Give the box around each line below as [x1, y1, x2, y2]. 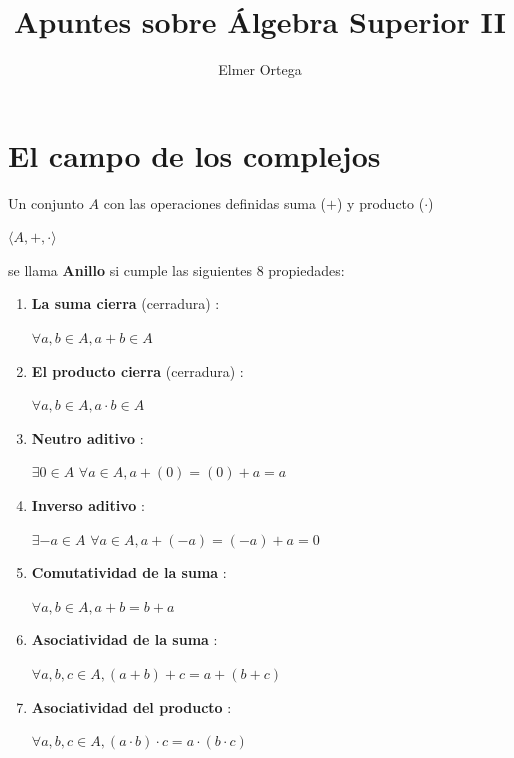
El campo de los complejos [8, 134, 381, 175]
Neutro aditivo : [31, 427, 144, 448]
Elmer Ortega [218, 59, 302, 80]
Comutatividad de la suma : [31, 562, 227, 583]
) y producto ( [336, 192, 425, 213]
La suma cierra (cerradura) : [31, 293, 220, 314]
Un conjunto [8, 192, 84, 213]
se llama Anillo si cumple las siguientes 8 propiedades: [8, 259, 345, 280]
